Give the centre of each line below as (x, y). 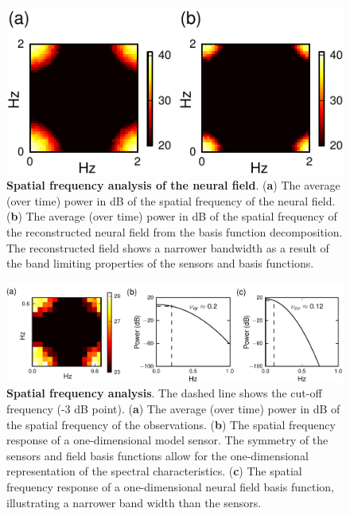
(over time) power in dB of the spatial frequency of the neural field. (171, 200)
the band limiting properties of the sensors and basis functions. (160, 263)
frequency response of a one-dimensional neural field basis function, (170, 487)
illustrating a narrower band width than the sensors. (134, 502)
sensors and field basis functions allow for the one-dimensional (157, 455)
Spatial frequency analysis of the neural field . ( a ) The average (173, 185)
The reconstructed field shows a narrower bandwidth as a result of (168, 247)
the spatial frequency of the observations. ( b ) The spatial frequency (171, 424)
